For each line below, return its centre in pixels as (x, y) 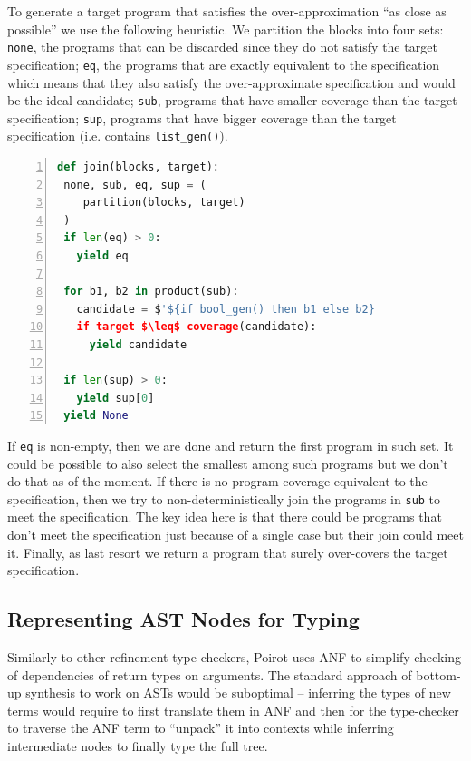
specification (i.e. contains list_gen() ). (118, 136)
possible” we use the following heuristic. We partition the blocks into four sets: (226, 29)
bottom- (438, 674)
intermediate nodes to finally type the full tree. (138, 746)
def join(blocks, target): (138, 167)
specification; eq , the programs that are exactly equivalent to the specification (224, 64)
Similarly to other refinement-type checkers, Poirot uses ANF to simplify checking (234, 657)
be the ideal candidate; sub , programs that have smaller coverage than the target (232, 100)
